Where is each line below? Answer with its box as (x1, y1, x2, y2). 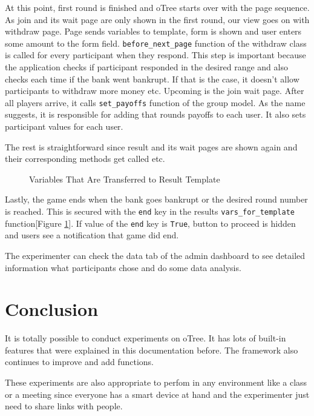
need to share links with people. (5, 400, 123, 412)
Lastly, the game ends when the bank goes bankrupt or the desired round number (5, 193, 308, 206)
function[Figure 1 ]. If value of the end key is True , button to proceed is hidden (5, 216, 296, 229)
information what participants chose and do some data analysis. (5, 261, 241, 273)
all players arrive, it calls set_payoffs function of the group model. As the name (5, 96, 306, 109)
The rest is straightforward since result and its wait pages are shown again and (5, 140, 298, 153)
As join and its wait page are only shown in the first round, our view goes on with (5, 13, 310, 25)
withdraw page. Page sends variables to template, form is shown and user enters (5, 25, 302, 38)
